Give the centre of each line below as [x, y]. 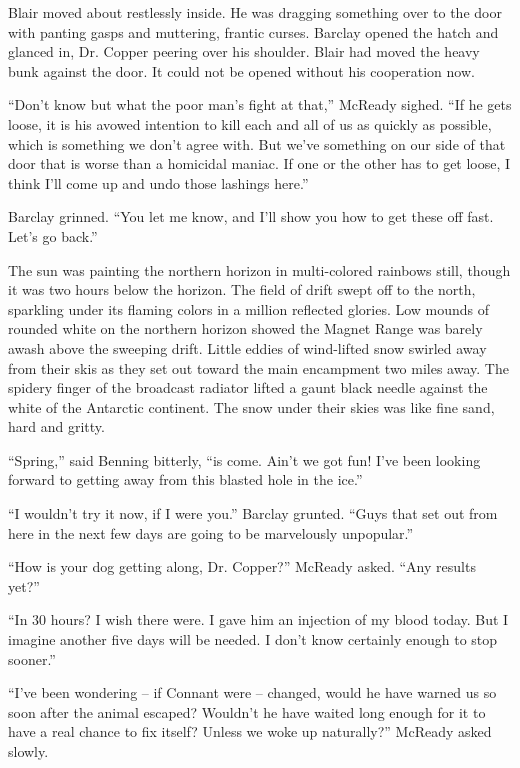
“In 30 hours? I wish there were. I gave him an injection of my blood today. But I [258, 619]
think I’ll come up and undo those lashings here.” [158, 182]
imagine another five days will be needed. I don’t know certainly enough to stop [253, 639]
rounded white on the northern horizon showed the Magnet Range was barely [245, 328]
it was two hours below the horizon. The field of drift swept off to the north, [242, 289]
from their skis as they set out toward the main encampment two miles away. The [258, 367]
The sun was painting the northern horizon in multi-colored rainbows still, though [259, 269]
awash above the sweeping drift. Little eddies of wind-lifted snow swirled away [247, 347]
